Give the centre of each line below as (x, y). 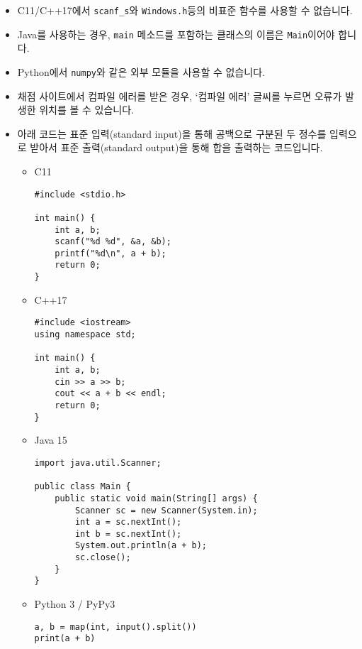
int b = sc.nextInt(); (128, 534)
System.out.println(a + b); (141, 546)
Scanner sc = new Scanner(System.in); (166, 510)
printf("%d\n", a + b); (111, 253)
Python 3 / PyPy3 (75, 604)
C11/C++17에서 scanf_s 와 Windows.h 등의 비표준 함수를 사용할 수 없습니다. (185, 10)
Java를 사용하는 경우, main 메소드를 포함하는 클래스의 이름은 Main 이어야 (176, 34)
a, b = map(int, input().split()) (115, 627)
